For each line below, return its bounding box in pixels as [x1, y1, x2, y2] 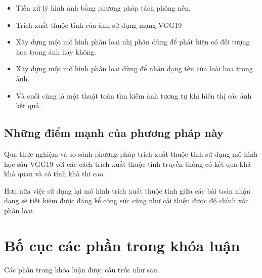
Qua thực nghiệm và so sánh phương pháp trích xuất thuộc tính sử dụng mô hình [4, 148, 258, 159]
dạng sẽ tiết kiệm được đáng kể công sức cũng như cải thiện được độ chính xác [4, 195, 249, 206]
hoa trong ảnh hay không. [16, 46, 97, 57]
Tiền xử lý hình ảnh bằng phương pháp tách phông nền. [16, 3, 191, 13]
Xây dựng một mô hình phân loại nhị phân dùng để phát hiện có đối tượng [16, 36, 250, 47]
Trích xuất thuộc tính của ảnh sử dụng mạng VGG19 [16, 19, 182, 30]
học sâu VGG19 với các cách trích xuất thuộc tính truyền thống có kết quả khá [4, 158, 251, 169]
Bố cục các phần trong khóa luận [4, 235, 240, 255]
